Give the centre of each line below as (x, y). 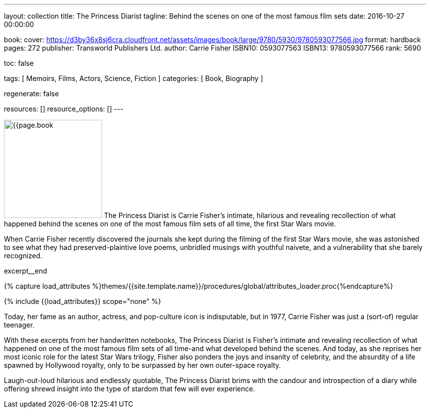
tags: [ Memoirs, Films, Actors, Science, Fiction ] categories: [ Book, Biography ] (134, 78)
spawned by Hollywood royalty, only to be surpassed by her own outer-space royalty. (143, 365)
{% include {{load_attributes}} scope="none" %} (83, 301)
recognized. (23, 256)
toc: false (19, 63)
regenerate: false (31, 94)
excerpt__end (26, 271)
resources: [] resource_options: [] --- (64, 109)
